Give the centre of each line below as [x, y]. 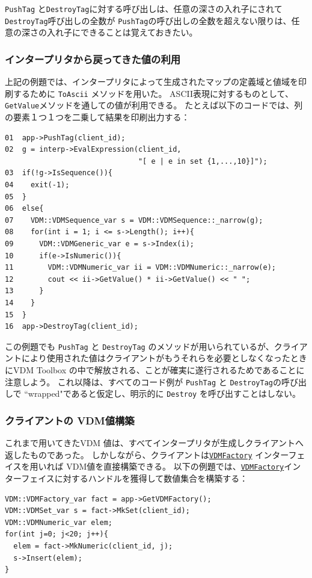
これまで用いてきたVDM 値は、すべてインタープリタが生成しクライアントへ [154, 443]
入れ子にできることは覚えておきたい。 [122, 32]
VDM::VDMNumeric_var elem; [59, 522]
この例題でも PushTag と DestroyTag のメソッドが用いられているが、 [139, 346]
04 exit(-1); [37, 185]
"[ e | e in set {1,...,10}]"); [203, 161]
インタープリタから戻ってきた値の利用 [93, 59]
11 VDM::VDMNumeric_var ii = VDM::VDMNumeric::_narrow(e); [141, 268]
